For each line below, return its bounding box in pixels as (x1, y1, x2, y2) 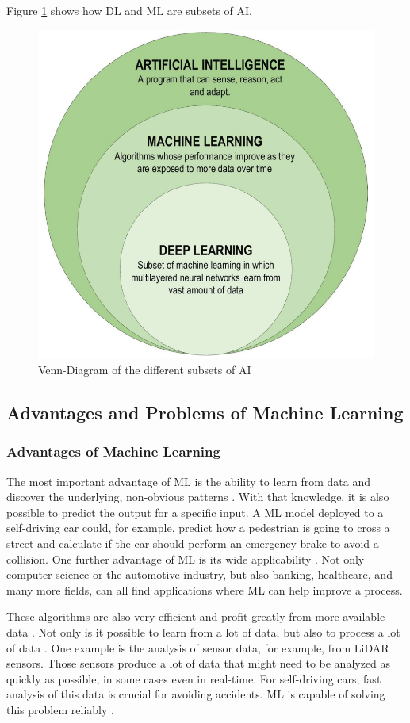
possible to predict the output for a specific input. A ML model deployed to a (6, 503, 384, 520)
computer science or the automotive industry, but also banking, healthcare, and (6, 566, 393, 583)
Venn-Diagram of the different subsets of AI (38, 361, 251, 377)
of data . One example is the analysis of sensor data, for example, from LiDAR (6, 639, 389, 656)
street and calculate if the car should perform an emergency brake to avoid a (6, 534, 379, 551)
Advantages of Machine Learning (6, 442, 220, 461)
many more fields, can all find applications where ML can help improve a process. (6, 581, 403, 598)
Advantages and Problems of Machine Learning (6, 400, 404, 424)
